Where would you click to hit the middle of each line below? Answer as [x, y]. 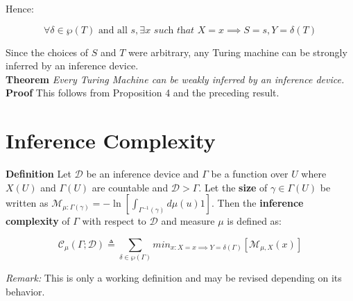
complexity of [38, 221]
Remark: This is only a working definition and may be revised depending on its [174, 278]
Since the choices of [47, 52]
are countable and [130, 187]
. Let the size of [233, 187]
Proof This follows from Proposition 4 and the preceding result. [143, 93]
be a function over [250, 174]
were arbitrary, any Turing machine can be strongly [238, 52]
